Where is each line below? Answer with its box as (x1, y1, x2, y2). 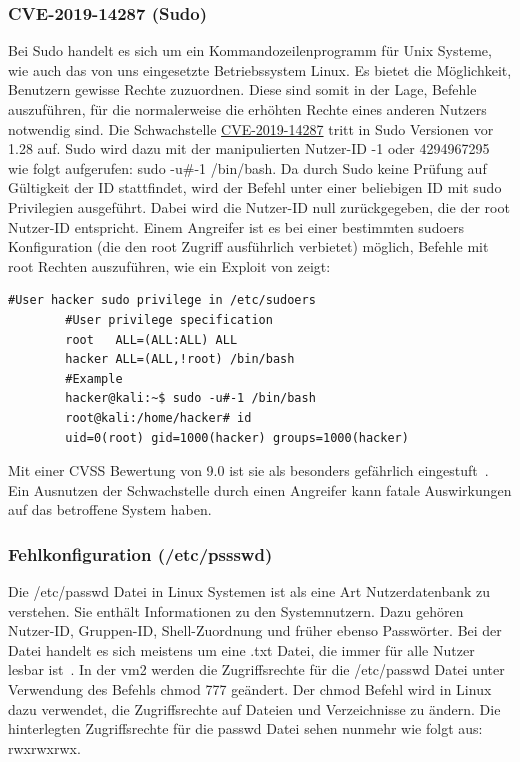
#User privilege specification (65, 312, 273, 327)
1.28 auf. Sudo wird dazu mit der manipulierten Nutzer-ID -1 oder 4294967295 (8, 138, 490, 159)
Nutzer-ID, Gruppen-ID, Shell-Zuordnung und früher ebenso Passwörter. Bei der (8, 620, 502, 641)
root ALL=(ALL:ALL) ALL (65, 332, 238, 347)
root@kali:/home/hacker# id (65, 410, 252, 425)
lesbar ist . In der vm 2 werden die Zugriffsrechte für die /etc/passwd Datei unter (8, 659, 505, 680)
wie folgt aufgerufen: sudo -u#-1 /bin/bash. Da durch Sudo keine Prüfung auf (8, 157, 487, 178)
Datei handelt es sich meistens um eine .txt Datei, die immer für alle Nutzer (8, 639, 475, 660)
